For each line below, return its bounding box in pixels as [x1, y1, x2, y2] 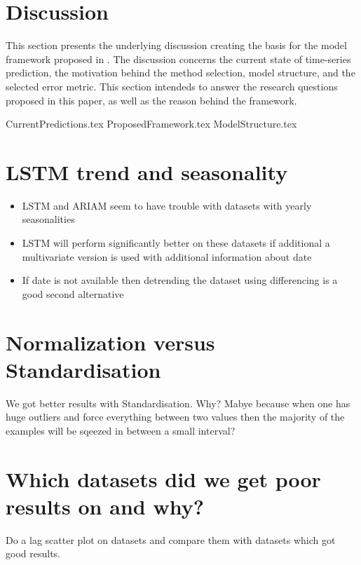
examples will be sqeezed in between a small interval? [6, 423, 236, 437]
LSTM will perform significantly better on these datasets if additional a [22, 236, 330, 250]
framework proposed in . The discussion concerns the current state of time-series [6, 51, 351, 66]
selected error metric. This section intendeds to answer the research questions [6, 79, 338, 93]
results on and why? [6, 491, 204, 520]
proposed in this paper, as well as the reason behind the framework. [6, 93, 297, 107]
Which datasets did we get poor [6, 464, 321, 493]
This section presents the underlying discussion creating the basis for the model [6, 38, 347, 53]
